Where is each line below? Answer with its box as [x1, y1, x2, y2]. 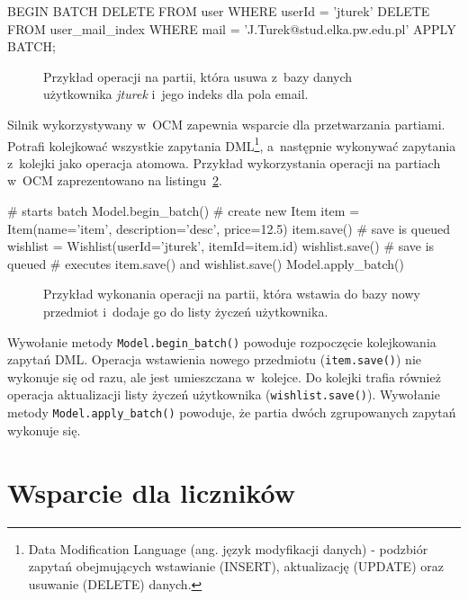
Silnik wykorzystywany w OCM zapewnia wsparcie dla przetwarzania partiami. [7, 114, 445, 133]
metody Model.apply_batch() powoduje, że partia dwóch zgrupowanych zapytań [7, 403, 456, 422]
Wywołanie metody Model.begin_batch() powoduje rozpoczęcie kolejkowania [7, 332, 436, 351]
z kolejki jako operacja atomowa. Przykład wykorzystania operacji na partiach [7, 153, 441, 172]
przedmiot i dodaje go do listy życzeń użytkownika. [43, 301, 328, 320]
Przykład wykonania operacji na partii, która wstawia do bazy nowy [43, 284, 420, 303]
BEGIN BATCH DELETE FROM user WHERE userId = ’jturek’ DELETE [7, 2, 430, 20]
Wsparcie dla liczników [7, 473, 295, 510]
